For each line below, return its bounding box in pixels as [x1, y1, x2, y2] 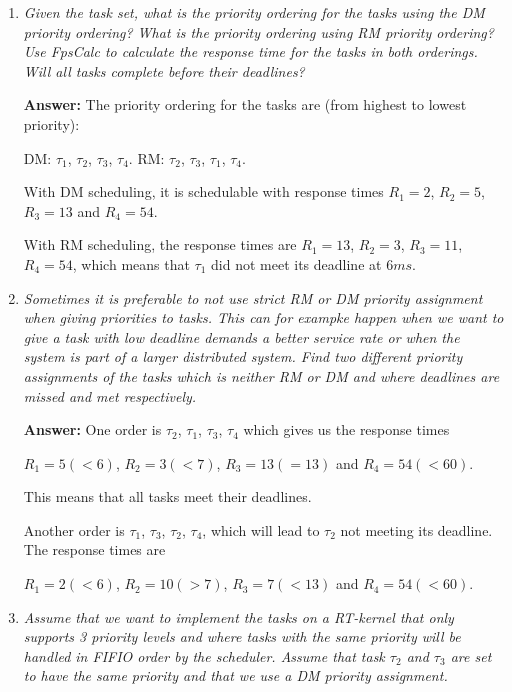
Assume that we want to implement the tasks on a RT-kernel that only [23, 606, 454, 627]
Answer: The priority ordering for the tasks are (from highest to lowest [23, 94, 467, 115]
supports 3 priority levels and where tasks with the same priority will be [23, 626, 461, 647]
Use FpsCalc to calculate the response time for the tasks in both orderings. [23, 41, 478, 62]
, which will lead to [202, 519, 320, 540]
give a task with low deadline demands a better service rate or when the [23, 326, 460, 347]
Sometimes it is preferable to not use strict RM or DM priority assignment [23, 287, 483, 308]
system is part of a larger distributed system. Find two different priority [23, 346, 463, 367]
